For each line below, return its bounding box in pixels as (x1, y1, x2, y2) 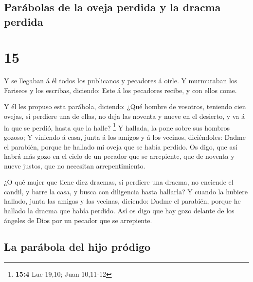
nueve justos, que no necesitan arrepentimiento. (4, 160, 145, 170)
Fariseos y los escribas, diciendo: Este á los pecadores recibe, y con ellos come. (4, 85, 237, 95)
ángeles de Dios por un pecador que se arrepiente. (4, 215, 152, 225)
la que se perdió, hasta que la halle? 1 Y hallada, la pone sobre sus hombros (4, 121, 230, 132)
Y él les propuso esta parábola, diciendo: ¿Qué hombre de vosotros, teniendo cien (4, 101, 246, 112)
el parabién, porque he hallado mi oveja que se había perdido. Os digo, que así (4, 141, 237, 151)
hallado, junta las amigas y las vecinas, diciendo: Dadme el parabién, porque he (4, 196, 241, 206)
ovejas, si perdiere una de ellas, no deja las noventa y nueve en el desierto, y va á (4, 111, 245, 121)
